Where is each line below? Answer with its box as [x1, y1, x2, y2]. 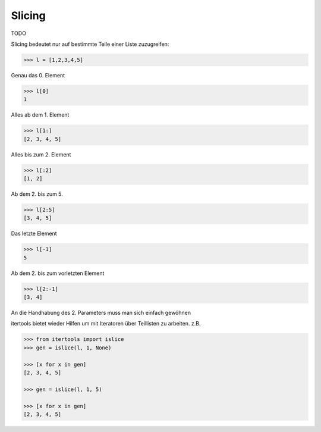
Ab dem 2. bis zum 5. [11, 190, 64, 198]
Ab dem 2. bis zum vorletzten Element [11, 270, 105, 277]
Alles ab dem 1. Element [11, 111, 70, 118]
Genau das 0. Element [11, 71, 65, 79]
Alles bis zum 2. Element [11, 151, 71, 158]
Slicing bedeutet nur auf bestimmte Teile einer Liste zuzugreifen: [11, 40, 169, 48]
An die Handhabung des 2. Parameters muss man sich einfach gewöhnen [11, 309, 191, 317]
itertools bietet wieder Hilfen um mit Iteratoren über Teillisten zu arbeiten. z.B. [11, 320, 201, 327]
